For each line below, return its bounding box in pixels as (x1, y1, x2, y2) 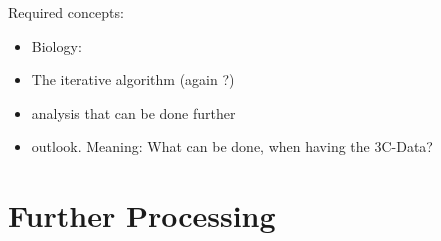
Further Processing (8, 195, 276, 236)
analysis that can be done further (31, 102, 236, 123)
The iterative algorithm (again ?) (31, 69, 235, 90)
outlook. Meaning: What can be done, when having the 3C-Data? (31, 136, 433, 157)
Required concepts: (8, 2, 124, 22)
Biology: (31, 35, 82, 56)
